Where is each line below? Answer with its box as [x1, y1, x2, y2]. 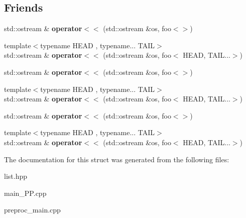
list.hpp [4, 171, 27, 181]
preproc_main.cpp [4, 204, 61, 215]
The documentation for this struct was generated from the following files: [4, 154, 229, 164]
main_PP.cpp [4, 187, 47, 198]
